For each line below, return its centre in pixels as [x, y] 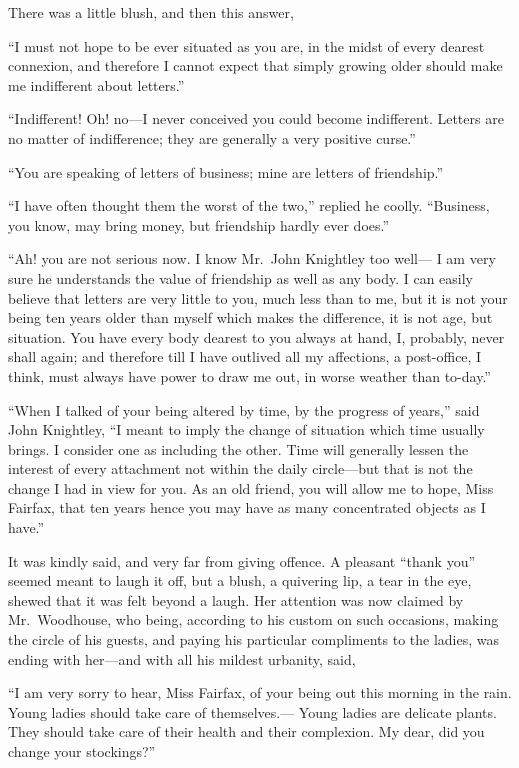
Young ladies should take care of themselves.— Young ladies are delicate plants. [252, 711]
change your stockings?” [82, 751]
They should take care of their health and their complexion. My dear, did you [246, 731]
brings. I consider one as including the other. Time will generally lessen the [238, 448]
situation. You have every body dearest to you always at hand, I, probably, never [256, 336]
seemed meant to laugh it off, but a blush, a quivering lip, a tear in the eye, [240, 580]
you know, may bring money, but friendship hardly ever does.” [199, 224]
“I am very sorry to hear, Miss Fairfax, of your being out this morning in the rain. [260, 692]
